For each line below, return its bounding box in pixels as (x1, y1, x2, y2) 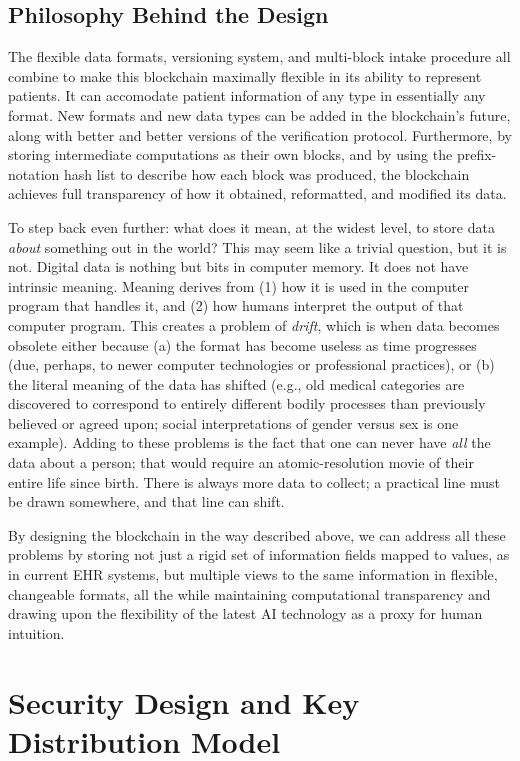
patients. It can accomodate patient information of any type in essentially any (8, 85, 486, 106)
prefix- (456, 144, 497, 165)
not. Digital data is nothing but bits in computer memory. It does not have (8, 256, 469, 277)
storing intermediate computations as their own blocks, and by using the (8, 144, 453, 165)
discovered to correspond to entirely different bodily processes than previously (8, 393, 486, 414)
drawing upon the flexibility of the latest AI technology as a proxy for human (8, 603, 483, 624)
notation (8, 163, 60, 184)
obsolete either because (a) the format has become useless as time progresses (8, 334, 477, 355)
